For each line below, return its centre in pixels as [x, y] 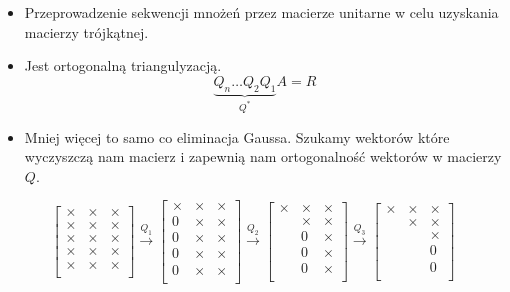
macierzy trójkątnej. [86, 31]
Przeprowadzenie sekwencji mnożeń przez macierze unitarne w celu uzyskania [261, 12]
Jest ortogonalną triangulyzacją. [123, 65]
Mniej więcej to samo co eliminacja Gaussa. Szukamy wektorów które [237, 136]
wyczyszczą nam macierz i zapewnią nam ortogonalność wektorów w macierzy [263, 156]
